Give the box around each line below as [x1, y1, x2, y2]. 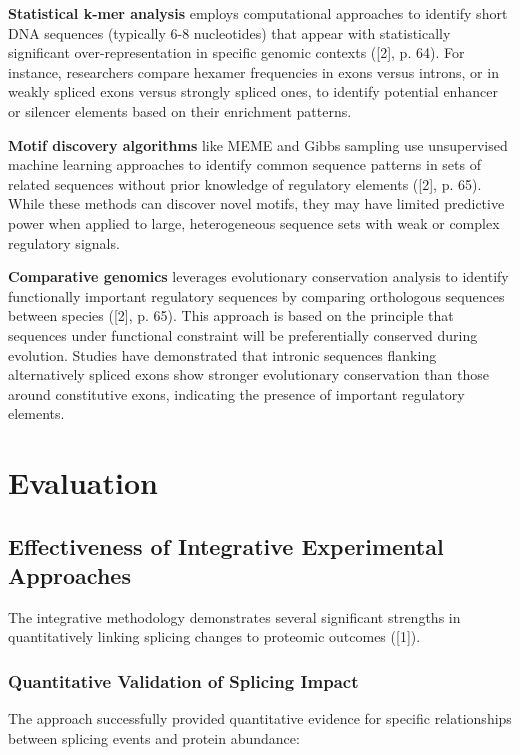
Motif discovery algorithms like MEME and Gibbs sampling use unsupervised [8, 134, 508, 155]
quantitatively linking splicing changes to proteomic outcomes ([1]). [8, 626, 421, 647]
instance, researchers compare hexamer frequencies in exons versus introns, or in [8, 61, 499, 82]
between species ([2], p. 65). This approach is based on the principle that [8, 305, 454, 326]
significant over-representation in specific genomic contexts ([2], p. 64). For [8, 42, 465, 63]
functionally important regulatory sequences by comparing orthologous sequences [8, 285, 505, 306]
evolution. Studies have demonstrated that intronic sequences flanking [8, 344, 437, 365]
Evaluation [8, 462, 158, 503]
